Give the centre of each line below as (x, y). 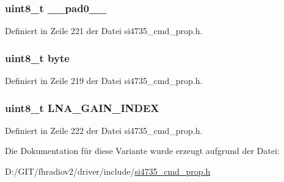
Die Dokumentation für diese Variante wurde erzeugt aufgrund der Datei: (142, 151)
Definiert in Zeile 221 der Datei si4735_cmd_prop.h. (104, 31)
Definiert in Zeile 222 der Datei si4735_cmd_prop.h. (104, 130)
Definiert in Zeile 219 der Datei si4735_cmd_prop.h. (104, 81)
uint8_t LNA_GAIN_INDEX (82, 107)
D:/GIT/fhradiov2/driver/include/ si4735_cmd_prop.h (108, 171)
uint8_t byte (37, 58)
